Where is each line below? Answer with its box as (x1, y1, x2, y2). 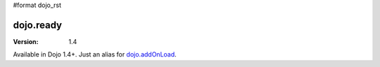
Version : (13, 37, 39, 45)
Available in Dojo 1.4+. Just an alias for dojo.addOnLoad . (13, 50, 177, 59)
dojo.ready (13, 19, 63, 31)
